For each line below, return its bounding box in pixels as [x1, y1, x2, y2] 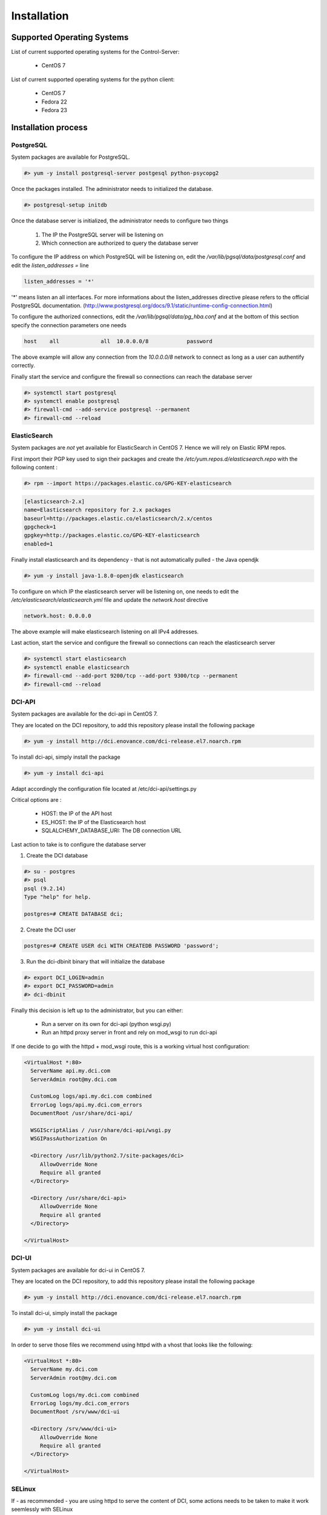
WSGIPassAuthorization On [30, 1135, 107, 1142]
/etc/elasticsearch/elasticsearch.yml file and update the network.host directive [11, 596, 208, 604]
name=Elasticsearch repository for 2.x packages [24, 507, 171, 513]
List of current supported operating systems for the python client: [11, 76, 175, 83]
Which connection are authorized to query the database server [41, 239, 199, 247]
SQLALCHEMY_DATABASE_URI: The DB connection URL [41, 827, 182, 834]
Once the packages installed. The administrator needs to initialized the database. [11, 185, 213, 193]
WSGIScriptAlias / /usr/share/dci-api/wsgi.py [30, 1127, 171, 1133]
